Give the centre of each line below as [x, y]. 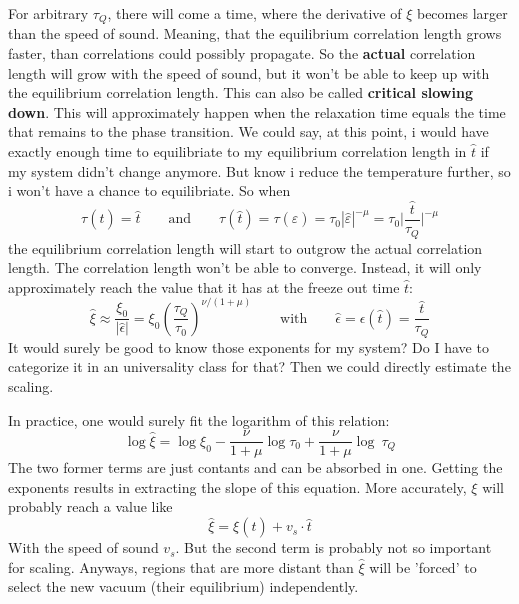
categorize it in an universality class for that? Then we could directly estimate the [259, 366]
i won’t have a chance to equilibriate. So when [149, 190]
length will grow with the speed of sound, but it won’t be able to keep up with [249, 72]
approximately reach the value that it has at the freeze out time [204, 286]
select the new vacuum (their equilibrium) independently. [183, 586]
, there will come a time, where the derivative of [254, 13]
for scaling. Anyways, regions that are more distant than [181, 566]
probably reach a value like [90, 506]
